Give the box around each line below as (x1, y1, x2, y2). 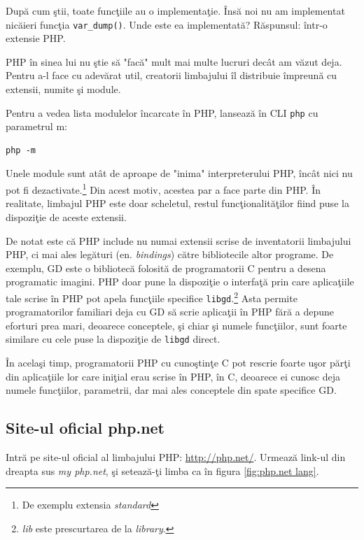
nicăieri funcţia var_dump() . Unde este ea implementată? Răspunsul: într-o (6, 17, 328, 31)
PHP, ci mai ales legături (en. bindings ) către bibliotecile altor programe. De (6, 247, 334, 262)
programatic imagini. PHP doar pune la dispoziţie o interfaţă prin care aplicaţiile (6, 274, 354, 289)
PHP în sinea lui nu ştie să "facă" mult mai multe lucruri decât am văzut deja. (6, 54, 342, 69)
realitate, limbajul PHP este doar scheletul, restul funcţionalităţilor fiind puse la (6, 196, 349, 211)
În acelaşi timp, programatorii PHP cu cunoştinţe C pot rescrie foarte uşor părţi (6, 355, 351, 370)
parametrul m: (6, 119, 67, 134)
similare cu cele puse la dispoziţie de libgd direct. (6, 332, 220, 346)
